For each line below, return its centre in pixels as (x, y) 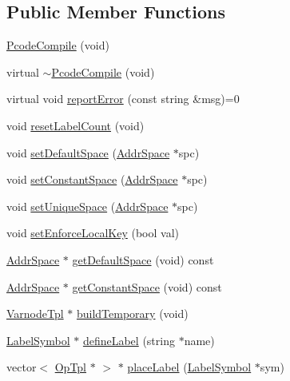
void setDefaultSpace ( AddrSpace (88, 152)
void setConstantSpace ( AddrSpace (92, 179)
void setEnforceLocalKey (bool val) (93, 233)
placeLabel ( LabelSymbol (189, 367)
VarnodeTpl (35, 314)
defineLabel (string (129, 340)
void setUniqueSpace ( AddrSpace (87, 206)
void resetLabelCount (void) (75, 125)
